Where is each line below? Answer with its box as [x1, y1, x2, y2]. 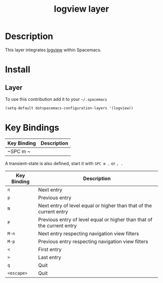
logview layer [54, 3, 109, 15]
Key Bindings [5, 122, 60, 133]
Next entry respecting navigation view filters [38, 230, 139, 237]
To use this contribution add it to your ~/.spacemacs [5, 96, 108, 102]
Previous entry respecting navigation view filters [38, 238, 148, 245]
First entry [38, 246, 62, 253]
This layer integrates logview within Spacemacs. [5, 47, 102, 53]
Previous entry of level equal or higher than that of [38, 216, 153, 223]
